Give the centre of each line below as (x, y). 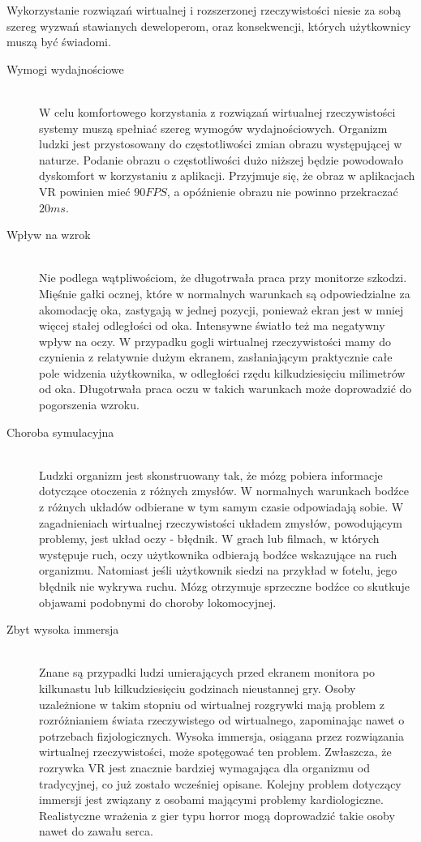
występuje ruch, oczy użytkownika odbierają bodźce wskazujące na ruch (218, 554)
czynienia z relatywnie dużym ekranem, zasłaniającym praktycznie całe (216, 357)
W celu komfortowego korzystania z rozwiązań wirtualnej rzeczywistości (217, 111)
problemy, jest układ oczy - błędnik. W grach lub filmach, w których (209, 539)
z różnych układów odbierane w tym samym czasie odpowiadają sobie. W (221, 507)
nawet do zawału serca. (96, 831)
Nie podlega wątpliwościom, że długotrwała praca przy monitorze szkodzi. (223, 278)
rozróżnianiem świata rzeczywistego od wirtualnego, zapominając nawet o (222, 720)
